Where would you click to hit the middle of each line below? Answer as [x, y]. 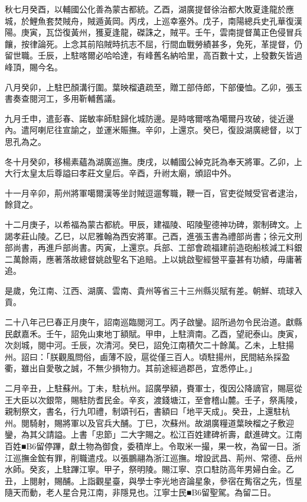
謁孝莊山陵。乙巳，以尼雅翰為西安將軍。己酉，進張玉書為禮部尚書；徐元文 [149, 236]
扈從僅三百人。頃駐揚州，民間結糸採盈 [215, 356]
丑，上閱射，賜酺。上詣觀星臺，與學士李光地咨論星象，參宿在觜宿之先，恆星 [153, 480]
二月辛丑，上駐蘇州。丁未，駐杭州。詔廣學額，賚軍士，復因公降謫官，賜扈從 [153, 388]
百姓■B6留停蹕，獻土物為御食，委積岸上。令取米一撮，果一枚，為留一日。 [149, 446]
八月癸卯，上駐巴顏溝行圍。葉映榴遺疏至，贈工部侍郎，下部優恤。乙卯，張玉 [153, 87]
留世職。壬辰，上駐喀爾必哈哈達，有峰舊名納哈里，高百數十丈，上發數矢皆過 [153, 55]
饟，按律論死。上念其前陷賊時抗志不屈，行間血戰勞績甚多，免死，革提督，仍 [153, 43]
